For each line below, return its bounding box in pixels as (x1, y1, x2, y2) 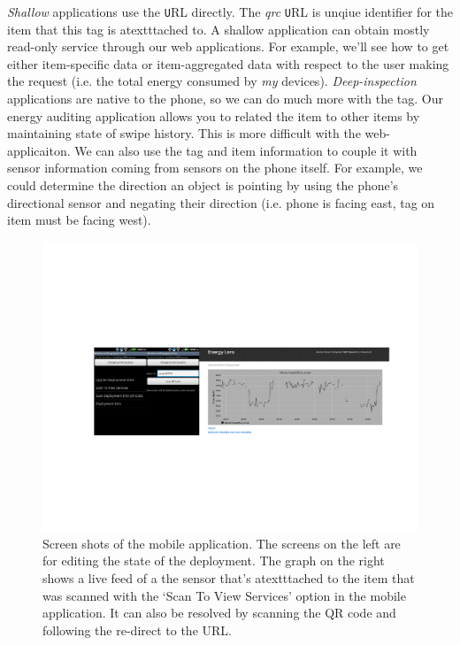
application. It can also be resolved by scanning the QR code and (42, 603, 396, 622)
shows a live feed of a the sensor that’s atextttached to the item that (42, 569, 415, 587)
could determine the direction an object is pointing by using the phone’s (7, 176, 399, 194)
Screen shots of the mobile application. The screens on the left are (42, 534, 401, 552)
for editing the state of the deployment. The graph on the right (42, 551, 385, 570)
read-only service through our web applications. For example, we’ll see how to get (7, 37, 449, 56)
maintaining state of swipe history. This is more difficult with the (7, 124, 361, 142)
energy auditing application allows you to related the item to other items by (7, 106, 420, 125)
